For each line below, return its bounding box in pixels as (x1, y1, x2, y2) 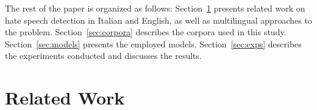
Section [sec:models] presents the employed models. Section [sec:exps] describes (5, 37, 302, 50)
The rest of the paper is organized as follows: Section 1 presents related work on (5, 2, 305, 14)
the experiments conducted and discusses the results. (5, 49, 202, 62)
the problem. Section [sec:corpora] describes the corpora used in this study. (5, 26, 287, 38)
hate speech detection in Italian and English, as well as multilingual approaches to (5, 13, 312, 26)
